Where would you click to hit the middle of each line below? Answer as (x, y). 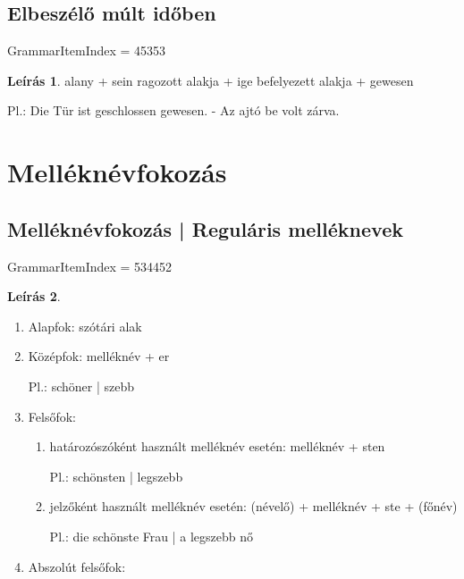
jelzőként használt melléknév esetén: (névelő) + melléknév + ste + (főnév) (253, 506)
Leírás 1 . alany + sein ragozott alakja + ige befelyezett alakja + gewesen (211, 80)
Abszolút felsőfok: (77, 566)
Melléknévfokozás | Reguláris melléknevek (205, 228)
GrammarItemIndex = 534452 (90, 266)
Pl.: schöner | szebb (81, 386)
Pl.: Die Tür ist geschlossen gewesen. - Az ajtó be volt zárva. (173, 110)
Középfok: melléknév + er (99, 356)
